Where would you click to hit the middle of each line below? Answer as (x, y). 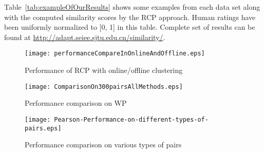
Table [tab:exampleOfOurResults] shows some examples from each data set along (132, 7)
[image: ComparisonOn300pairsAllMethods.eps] (104, 87)
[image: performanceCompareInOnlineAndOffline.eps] (115, 54)
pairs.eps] (43, 128)
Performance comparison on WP (76, 103)
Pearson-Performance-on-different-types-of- (131, 119)
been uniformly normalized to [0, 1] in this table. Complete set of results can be (130, 27)
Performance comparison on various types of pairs (103, 145)
